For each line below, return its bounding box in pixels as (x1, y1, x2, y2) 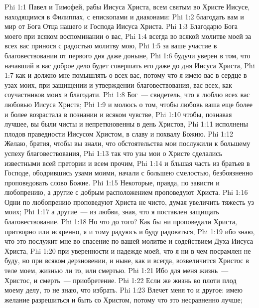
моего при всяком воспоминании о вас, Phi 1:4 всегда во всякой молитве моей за (4, 30, 252, 41)
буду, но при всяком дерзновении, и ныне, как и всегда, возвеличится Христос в (4, 255, 249, 266)
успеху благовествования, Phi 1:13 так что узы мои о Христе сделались (4, 148, 222, 158)
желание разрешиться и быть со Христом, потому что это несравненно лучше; (4, 294, 243, 305)
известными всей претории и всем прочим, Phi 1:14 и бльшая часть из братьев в (4, 157, 250, 168)
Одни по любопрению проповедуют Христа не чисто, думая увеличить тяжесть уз (4, 196, 254, 207)
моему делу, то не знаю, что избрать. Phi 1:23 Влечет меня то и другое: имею (4, 285, 243, 295)
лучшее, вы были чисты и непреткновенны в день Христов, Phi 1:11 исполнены (4, 119, 248, 129)
